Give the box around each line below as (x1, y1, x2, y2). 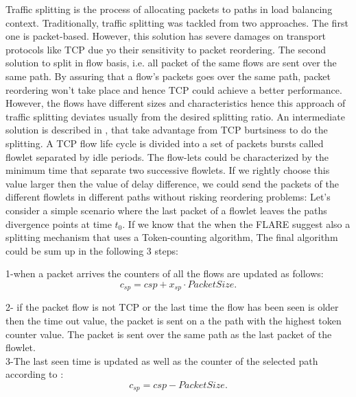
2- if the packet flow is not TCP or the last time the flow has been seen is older (5, 300, 339, 314)
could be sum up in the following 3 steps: (5, 243, 178, 257)
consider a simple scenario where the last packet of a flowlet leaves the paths (5, 203, 327, 217)
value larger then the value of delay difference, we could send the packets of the (5, 176, 339, 190)
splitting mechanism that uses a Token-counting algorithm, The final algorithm (5, 230, 338, 244)
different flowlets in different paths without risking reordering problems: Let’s (5, 190, 331, 204)
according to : (5, 367, 64, 381)
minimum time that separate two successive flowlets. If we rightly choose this (5, 163, 330, 177)
